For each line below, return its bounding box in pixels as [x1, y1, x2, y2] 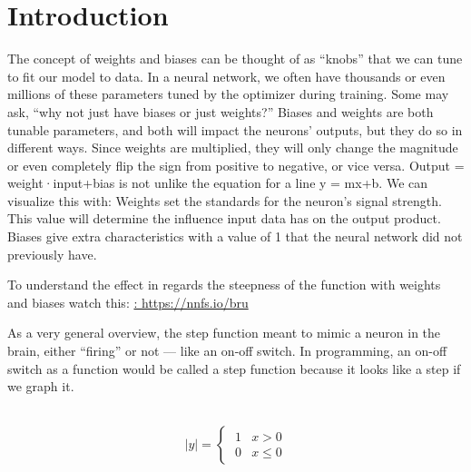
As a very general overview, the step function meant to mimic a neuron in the [7, 323, 441, 342]
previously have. [7, 244, 97, 263]
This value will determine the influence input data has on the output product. [7, 209, 441, 228]
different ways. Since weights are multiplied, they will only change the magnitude [7, 138, 458, 157]
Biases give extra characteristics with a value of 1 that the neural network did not [7, 227, 463, 246]
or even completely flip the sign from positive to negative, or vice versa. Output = [7, 155, 465, 174]
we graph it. [7, 377, 74, 396]
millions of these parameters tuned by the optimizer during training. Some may [7, 84, 449, 103]
